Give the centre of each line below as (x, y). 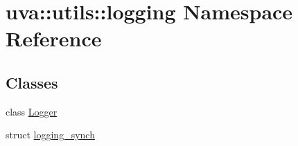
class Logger (32, 111)
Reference (54, 38)
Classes (32, 82)
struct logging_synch (50, 135)
